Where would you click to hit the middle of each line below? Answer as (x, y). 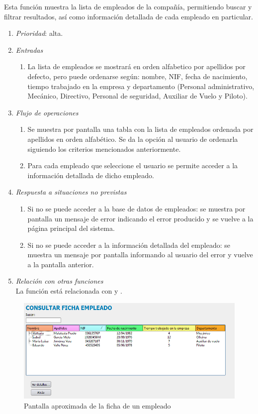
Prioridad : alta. (39, 33)
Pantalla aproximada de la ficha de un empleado (97, 405)
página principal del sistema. (71, 228)
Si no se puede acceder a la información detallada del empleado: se (129, 245)
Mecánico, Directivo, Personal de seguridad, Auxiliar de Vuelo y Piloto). (137, 96)
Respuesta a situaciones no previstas (71, 192)
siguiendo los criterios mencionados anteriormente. (104, 149)
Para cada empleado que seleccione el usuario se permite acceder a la (133, 165)
